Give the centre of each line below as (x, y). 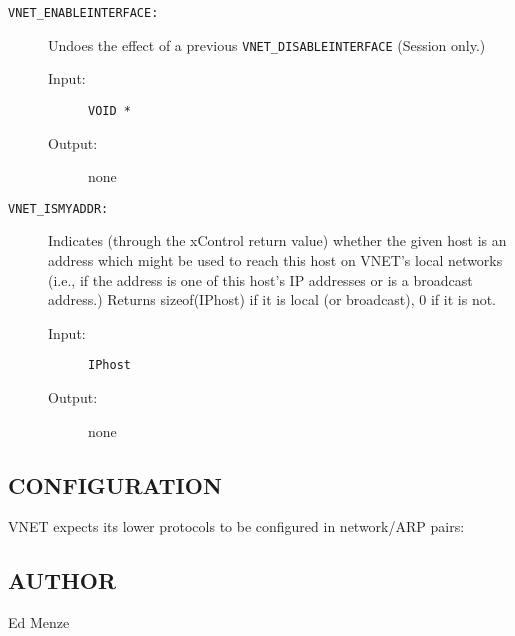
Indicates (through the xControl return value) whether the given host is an (277, 240)
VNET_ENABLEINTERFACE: (83, 13)
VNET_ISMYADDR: (58, 208)
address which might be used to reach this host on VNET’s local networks (275, 260)
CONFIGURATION (115, 484)
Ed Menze (39, 622)
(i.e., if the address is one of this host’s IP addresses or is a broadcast (260, 279)
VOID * (109, 110)
